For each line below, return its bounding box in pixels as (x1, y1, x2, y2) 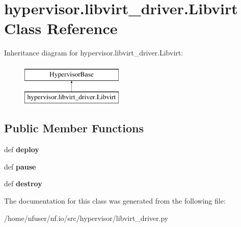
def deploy (4, 144, 39, 155)
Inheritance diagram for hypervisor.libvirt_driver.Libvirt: (4, 47, 183, 58)
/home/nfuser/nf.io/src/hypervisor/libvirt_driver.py (4, 212, 169, 223)
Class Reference (4, 18, 118, 39)
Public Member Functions (4, 120, 144, 136)
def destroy (4, 178, 42, 189)
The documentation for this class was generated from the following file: (4, 195, 226, 206)
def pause (4, 161, 36, 172)
